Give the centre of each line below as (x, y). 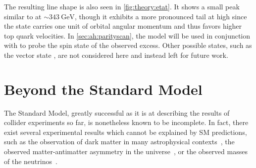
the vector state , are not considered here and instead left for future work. (116, 55)
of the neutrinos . (31, 161)
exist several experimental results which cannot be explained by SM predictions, (126, 132)
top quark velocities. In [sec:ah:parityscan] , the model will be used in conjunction (127, 35)
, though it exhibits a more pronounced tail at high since (161, 16)
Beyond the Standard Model (103, 89)
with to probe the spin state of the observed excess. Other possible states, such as (128, 45)
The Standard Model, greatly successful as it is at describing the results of (117, 112)
